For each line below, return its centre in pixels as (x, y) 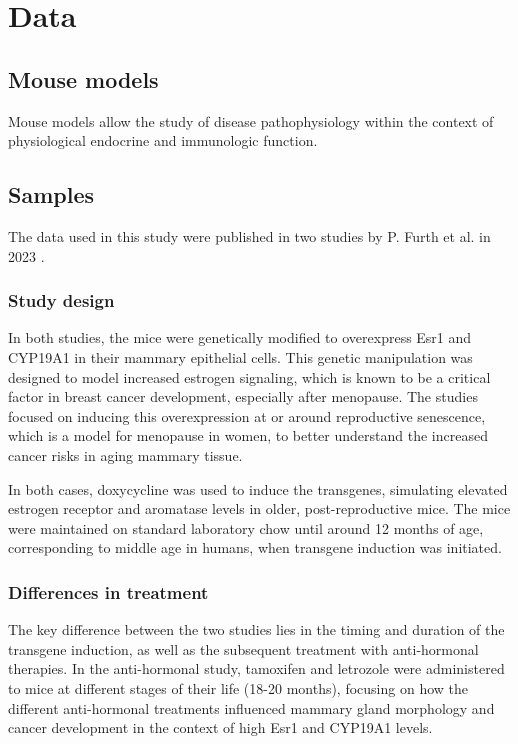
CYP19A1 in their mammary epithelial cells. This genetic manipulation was (240, 356)
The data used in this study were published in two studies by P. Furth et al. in (249, 235)
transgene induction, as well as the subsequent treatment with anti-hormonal (243, 648)
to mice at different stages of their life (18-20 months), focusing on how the (238, 687)
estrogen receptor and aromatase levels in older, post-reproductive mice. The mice (259, 508)
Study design (61, 300)
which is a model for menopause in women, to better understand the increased (248, 435)
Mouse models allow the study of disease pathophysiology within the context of (251, 120)
